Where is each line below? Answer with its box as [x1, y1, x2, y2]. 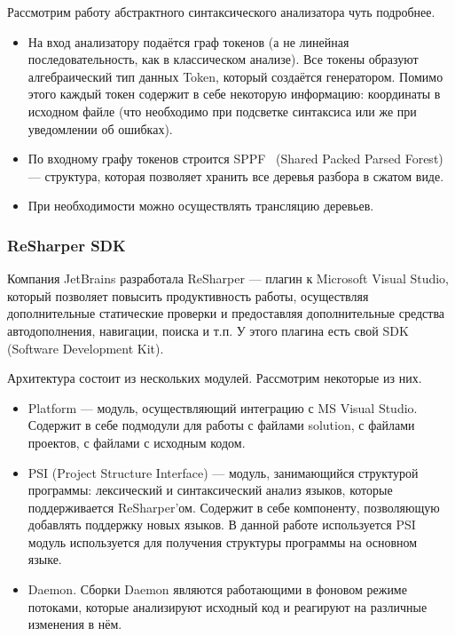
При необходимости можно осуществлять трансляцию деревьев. [27, 196, 374, 215]
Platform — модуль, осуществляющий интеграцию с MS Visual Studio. [27, 398, 418, 417]
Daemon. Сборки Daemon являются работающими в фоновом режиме [27, 580, 407, 599]
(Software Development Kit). [7, 338, 164, 357]
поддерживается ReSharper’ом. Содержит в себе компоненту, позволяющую [27, 497, 440, 516]
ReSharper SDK [7, 234, 126, 256]
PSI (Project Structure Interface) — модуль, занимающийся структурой [27, 463, 419, 481]
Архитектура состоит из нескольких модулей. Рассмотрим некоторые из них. [7, 369, 422, 387]
